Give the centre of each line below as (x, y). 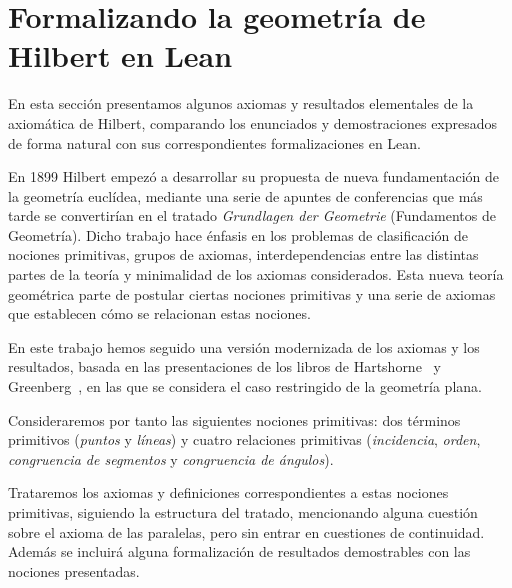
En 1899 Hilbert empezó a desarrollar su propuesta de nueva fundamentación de (254, 176)
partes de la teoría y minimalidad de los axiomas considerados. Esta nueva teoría (256, 274)
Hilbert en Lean (120, 55)
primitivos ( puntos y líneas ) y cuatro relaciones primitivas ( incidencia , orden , (244, 439)
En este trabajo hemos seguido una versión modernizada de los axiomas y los (244, 346)
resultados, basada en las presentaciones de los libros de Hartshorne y (224, 366)
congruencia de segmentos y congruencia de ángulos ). (171, 458)
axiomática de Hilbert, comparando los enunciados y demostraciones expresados (253, 122)
